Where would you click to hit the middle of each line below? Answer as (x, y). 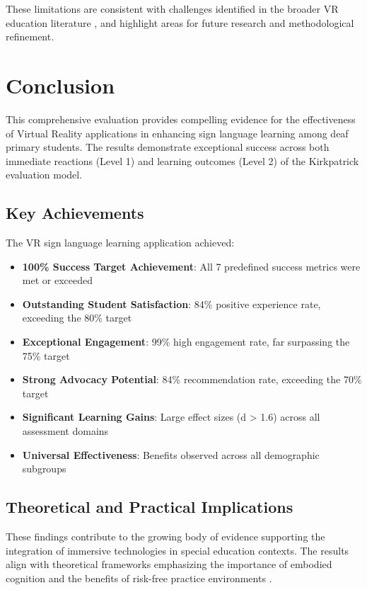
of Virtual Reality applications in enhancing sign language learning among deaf (177, 133)
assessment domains (65, 431)
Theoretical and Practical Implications (150, 507)
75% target (46, 355)
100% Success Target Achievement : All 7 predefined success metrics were (191, 266)
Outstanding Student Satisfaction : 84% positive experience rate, (171, 303)
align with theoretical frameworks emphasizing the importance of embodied (169, 564)
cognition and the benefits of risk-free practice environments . (139, 578)
